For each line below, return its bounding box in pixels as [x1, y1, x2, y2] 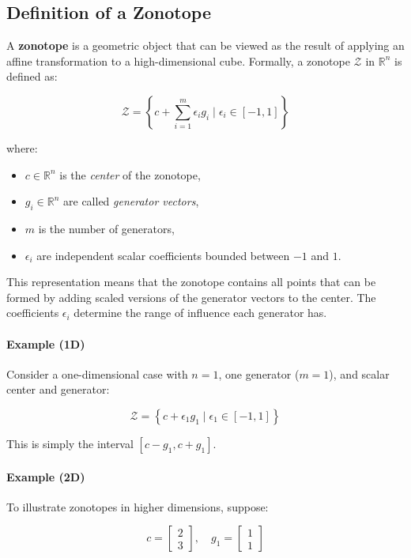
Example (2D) [6, 468, 85, 484]
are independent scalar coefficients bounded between [36, 247, 290, 263]
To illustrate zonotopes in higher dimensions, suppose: [6, 498, 269, 515]
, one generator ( [218, 365, 300, 382]
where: [6, 139, 38, 156]
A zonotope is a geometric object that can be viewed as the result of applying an [6, 37, 405, 54]
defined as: [6, 68, 58, 85]
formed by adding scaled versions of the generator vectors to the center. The [6, 288, 376, 305]
